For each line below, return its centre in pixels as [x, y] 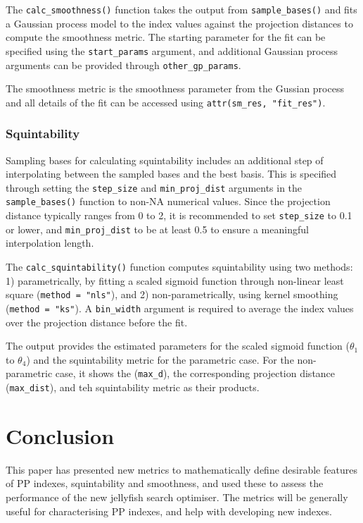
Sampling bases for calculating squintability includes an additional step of [165, 160]
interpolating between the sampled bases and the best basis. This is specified [171, 174]
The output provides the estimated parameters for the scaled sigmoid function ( [178, 346]
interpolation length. [50, 243]
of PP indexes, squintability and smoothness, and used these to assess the [165, 483]
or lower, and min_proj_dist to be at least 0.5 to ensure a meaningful [157, 229]
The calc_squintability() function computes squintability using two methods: [179, 267]
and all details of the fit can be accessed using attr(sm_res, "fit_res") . [166, 102]
